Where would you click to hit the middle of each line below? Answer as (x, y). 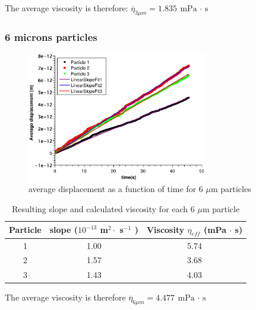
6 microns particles (51, 36)
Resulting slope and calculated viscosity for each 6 (103, 208)
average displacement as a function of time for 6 (116, 189)
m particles (231, 189)
